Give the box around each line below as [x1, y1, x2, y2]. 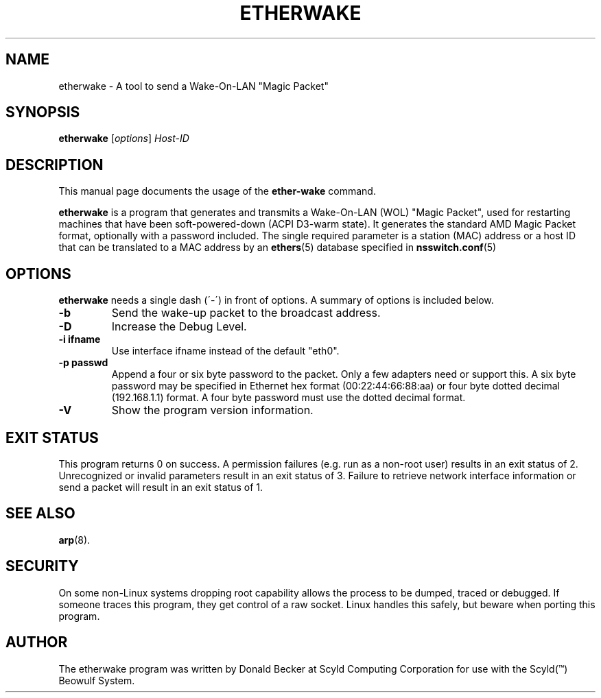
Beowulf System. [58, 674, 135, 686]
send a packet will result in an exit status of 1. [58, 481, 263, 493]
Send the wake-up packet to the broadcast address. [111, 306, 381, 320]
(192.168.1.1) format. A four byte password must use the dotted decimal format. [111, 392, 466, 404]
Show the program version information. [111, 403, 314, 418]
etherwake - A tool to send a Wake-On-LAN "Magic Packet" [58, 80, 329, 92]
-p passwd [58, 357, 108, 369]
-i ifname [58, 333, 101, 346]
